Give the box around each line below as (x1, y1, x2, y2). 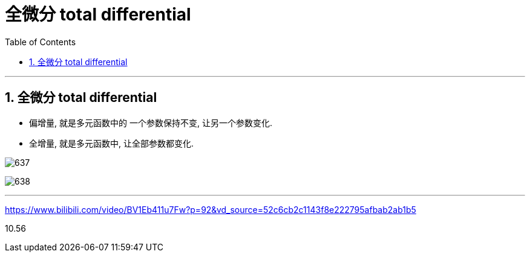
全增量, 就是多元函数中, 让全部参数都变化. (29, 138, 194, 148)
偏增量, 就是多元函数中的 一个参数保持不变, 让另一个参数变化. (29, 117, 272, 128)
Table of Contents (5, 36, 76, 47)
